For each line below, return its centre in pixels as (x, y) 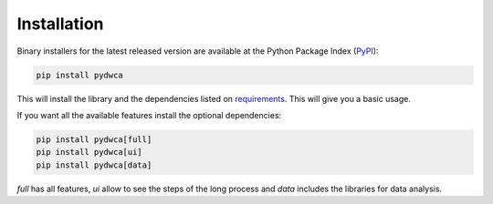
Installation (60, 24)
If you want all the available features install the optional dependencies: (149, 115)
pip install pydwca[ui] (89, 152)
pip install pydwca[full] (94, 139)
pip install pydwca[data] (94, 165)
